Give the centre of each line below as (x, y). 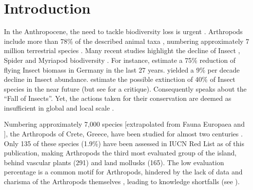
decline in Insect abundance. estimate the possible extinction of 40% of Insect (120, 79)
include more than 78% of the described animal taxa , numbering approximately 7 (127, 41)
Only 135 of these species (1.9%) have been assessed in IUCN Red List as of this (124, 143)
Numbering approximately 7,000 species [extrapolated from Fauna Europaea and (124, 124)
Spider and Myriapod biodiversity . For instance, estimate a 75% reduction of (120, 60)
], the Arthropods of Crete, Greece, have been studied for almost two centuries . (123, 134)
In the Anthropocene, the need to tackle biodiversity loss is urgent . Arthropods (123, 31)
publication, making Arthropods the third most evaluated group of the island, (120, 153)
